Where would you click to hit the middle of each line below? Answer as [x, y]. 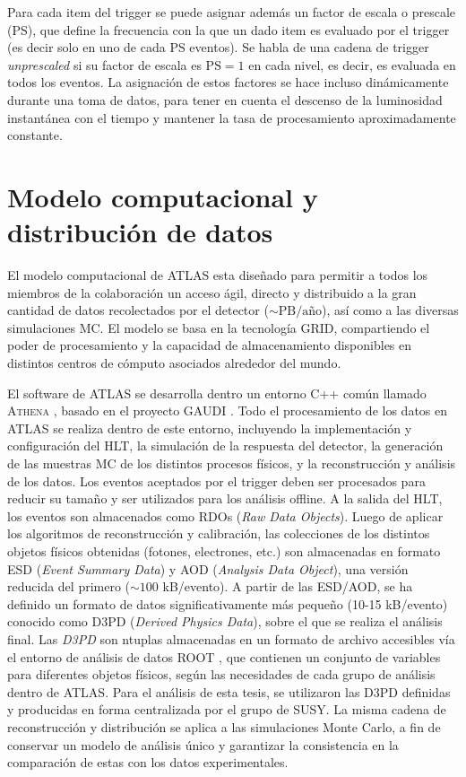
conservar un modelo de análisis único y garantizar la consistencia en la [203, 744]
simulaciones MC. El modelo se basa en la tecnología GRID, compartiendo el [219, 327]
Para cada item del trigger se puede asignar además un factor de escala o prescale [232, 12]
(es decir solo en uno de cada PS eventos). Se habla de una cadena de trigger [218, 47]
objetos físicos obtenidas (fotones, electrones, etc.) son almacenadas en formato [224, 550]
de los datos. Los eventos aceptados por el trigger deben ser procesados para [216, 480]
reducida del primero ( [69, 586]
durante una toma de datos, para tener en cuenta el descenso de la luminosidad [225, 99]
